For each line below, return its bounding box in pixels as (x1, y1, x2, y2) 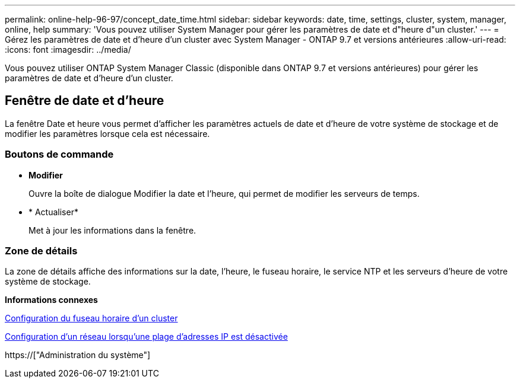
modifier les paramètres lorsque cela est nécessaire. (5, 128, 210, 139)
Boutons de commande (5, 148, 114, 161)
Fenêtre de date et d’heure (5, 93, 164, 108)
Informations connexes (5, 295, 98, 305)
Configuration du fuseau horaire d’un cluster (5, 313, 178, 324)
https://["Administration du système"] (5, 350, 151, 360)
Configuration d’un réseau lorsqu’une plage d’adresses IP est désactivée (5, 331, 288, 342)
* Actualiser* (28, 206, 78, 217)
